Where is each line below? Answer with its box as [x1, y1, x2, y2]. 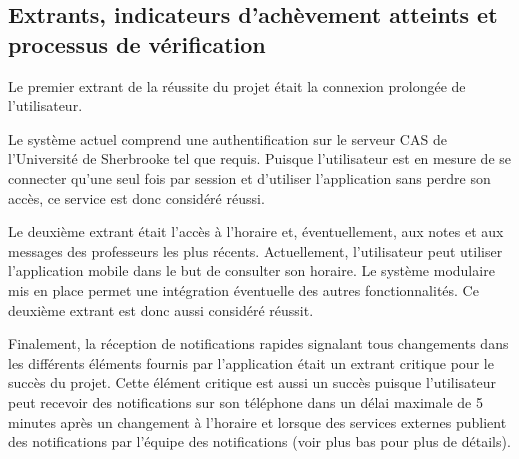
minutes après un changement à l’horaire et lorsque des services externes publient [8, 411, 507, 432]
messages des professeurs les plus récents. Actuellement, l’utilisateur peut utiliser [8, 240, 503, 261]
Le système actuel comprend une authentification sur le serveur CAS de [8, 128, 447, 149]
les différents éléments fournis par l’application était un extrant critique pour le [8, 352, 494, 373]
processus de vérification [8, 28, 266, 59]
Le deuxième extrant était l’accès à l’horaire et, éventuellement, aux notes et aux [8, 221, 504, 242]
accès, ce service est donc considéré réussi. [8, 187, 265, 208]
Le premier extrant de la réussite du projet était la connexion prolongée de [8, 75, 466, 96]
